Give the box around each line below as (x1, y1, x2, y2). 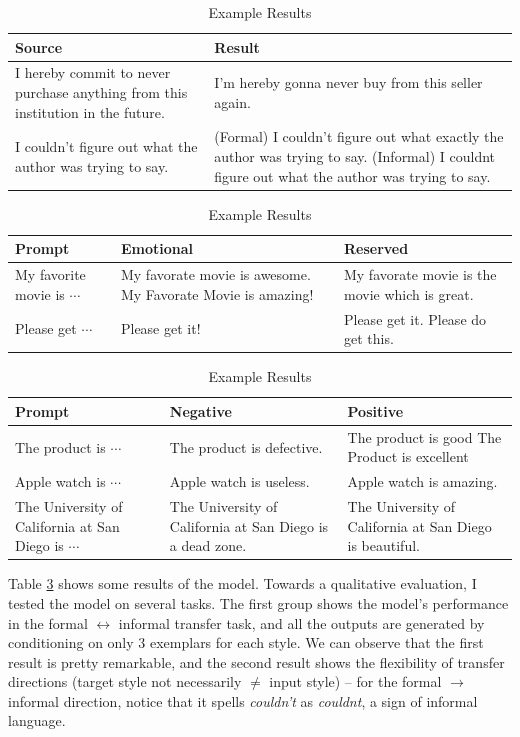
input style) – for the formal (269, 671, 442, 692)
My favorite (15, 264, 86, 285)
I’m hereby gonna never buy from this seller (214, 72, 483, 93)
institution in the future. (15, 101, 165, 122)
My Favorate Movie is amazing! (120, 283, 314, 304)
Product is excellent (347, 446, 469, 467)
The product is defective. (169, 436, 323, 457)
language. (8, 710, 66, 731)
